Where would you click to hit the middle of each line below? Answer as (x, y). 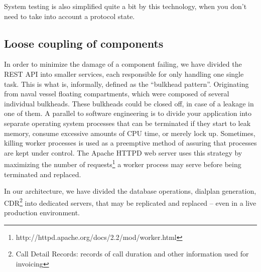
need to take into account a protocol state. (70, 16)
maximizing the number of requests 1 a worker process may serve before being (123, 163)
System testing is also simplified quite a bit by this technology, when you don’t (125, 6)
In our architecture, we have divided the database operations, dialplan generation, (130, 191)
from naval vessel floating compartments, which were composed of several (117, 94)
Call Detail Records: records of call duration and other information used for (132, 254)
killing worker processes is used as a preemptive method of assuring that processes (130, 143)
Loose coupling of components (84, 43)
